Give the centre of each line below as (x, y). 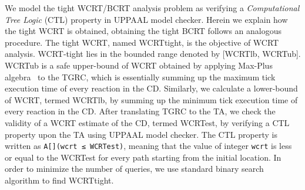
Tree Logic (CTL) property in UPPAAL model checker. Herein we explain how (146, 19)
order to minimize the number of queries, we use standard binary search (134, 169)
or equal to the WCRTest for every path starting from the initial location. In (143, 157)
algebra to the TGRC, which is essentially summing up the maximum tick (140, 77)
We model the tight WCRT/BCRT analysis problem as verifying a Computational (152, 8)
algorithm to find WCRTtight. (59, 180)
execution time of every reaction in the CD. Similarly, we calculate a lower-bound (151, 88)
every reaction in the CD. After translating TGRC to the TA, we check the (140, 111)
